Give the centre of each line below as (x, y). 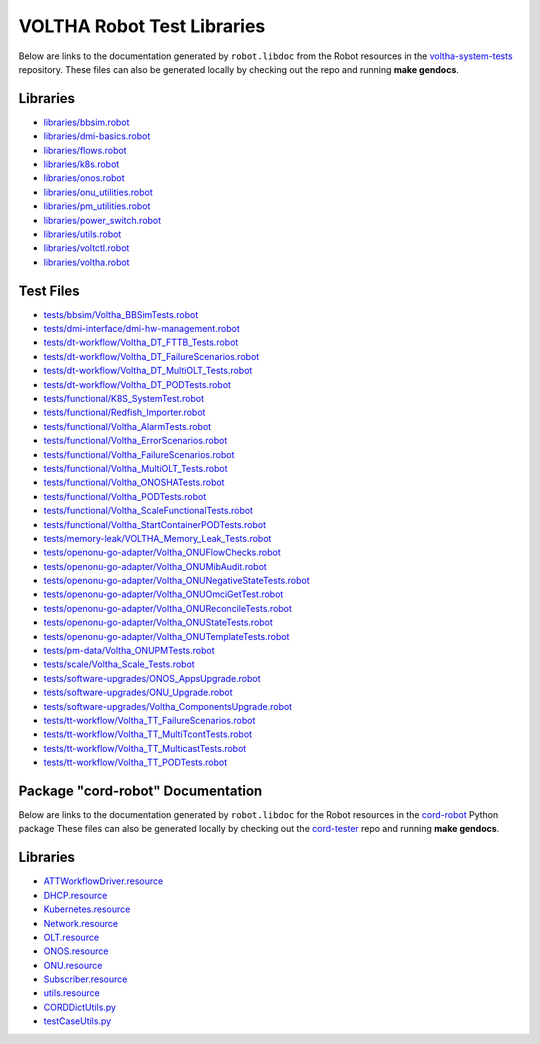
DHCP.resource (75, 895)
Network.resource (81, 923)
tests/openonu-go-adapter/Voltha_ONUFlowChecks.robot (162, 552)
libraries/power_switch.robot (102, 220)
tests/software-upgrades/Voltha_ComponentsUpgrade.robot (168, 706)
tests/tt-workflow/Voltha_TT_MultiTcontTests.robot (148, 734)
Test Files (49, 290)
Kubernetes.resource (87, 909)
